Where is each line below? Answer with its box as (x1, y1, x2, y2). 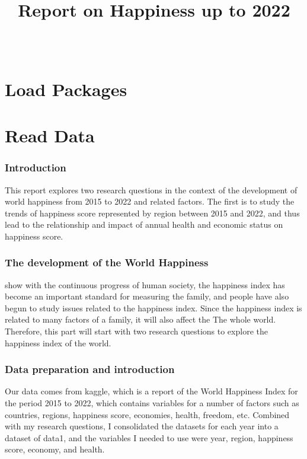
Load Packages (5, 76, 127, 101)
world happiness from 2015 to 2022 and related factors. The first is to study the (5, 195, 295, 208)
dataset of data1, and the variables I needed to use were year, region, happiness (5, 431, 293, 444)
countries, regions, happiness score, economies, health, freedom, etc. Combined (5, 408, 290, 420)
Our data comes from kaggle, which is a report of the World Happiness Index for (5, 385, 298, 397)
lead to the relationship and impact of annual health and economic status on (5, 218, 283, 231)
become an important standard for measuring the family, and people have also (5, 290, 289, 302)
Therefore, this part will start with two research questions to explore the (5, 325, 268, 337)
